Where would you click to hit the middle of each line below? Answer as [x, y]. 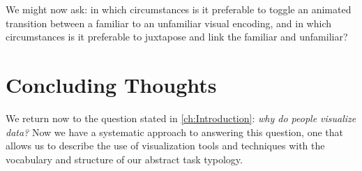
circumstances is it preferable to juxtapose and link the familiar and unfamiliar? [177, 37]
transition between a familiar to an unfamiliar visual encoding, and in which [168, 23]
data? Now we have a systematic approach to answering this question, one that [175, 132]
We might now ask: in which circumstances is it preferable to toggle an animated [179, 9]
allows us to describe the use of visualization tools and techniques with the [165, 146]
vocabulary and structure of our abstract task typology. [124, 159]
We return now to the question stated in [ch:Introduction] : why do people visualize [181, 118]
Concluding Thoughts [111, 84]
